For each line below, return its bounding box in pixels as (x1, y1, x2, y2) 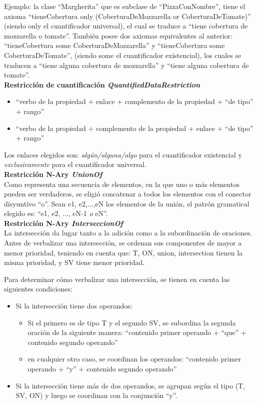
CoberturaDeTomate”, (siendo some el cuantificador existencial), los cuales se (4, 49, 241, 60)
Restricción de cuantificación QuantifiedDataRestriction (4, 79, 200, 89)
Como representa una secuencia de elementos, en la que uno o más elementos (4, 178, 239, 189)
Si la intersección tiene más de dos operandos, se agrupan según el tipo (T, (15, 380, 245, 390)
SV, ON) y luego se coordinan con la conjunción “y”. (15, 390, 177, 400)
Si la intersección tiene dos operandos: (15, 300, 132, 311)
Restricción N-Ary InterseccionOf (4, 217, 123, 228)
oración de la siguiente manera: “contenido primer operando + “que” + (27, 327, 246, 337)
